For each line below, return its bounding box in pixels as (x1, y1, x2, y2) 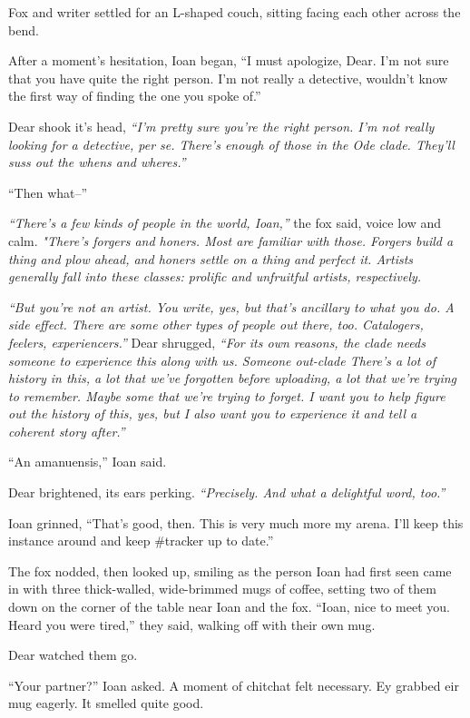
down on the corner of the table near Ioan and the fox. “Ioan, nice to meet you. (8, 597, 450, 616)
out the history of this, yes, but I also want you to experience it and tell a (8, 404, 417, 423)
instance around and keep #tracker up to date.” (8, 531, 274, 550)
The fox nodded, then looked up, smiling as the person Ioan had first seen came (8, 561, 452, 580)
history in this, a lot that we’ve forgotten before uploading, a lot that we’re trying (8, 369, 456, 388)
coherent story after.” (8, 421, 125, 440)
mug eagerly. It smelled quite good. (8, 693, 204, 713)
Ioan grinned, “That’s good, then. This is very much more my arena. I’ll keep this (8, 513, 464, 532)
